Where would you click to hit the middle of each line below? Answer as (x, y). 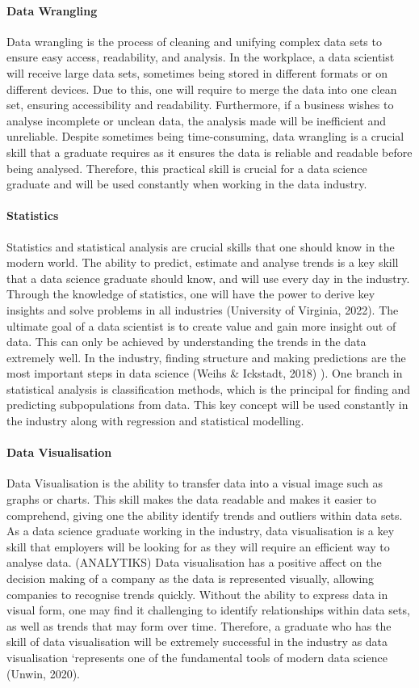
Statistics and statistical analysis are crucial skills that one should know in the (201, 246)
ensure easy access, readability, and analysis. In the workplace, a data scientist (201, 57)
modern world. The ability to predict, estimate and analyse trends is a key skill (203, 262)
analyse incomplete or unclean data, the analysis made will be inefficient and (197, 120)
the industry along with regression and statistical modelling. (155, 421)
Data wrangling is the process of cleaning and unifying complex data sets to (194, 41)
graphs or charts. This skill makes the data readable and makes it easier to (192, 499)
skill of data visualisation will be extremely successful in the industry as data (197, 642)
